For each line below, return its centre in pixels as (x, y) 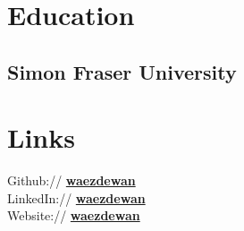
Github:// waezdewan (72, 180)
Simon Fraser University (122, 71)
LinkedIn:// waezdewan (76, 197)
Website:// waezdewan (74, 215)
